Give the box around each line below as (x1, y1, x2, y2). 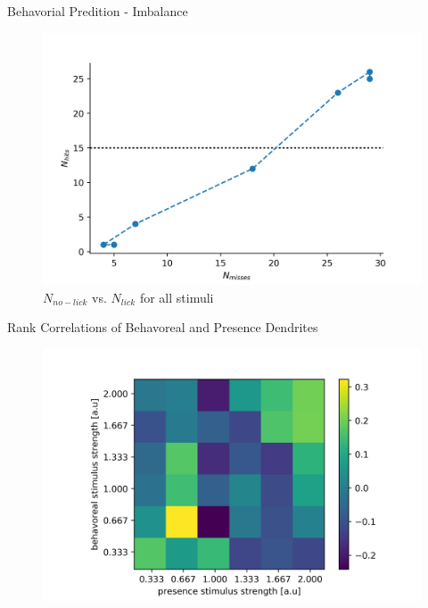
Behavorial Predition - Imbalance (7, 2, 188, 20)
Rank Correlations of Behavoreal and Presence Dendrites (7, 318, 318, 337)
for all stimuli (139, 287, 214, 306)
